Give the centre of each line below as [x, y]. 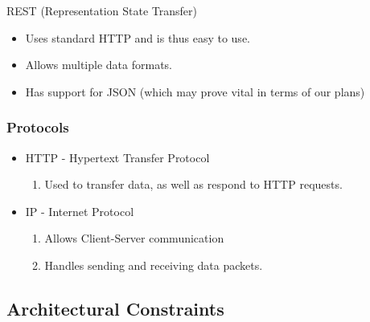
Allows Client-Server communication [134, 238]
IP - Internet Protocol [80, 211]
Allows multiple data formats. [99, 65]
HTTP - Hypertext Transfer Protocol [117, 157]
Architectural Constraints [115, 308]
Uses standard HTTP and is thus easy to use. [138, 37]
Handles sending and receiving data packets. [154, 265]
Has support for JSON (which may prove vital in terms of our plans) [195, 91]
